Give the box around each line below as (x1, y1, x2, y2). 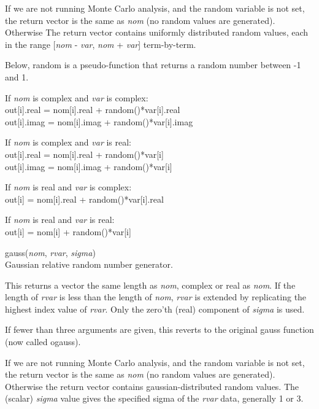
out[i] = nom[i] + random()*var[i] (5, 225, 131, 238)
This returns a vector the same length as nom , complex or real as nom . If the (5, 278, 296, 291)
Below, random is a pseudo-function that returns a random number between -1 (5, 58, 301, 71)
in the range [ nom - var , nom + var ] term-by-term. (5, 37, 196, 50)
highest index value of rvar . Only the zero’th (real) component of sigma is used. (5, 302, 305, 315)
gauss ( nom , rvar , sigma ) (5, 246, 96, 259)
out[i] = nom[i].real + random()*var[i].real (5, 192, 164, 205)
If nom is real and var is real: (5, 213, 115, 226)
